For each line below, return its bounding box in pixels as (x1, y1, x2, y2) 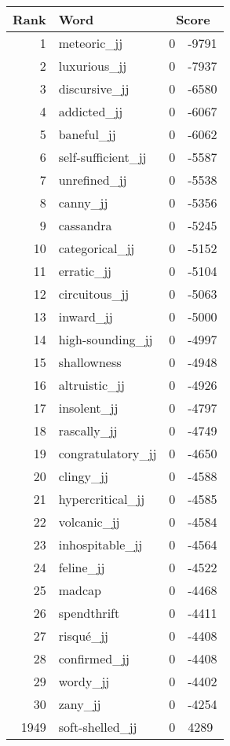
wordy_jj (58, 672, 110, 690)
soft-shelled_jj (58, 718, 137, 736)
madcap (58, 581, 101, 599)
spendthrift (58, 604, 120, 622)
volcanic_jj (58, 513, 120, 531)
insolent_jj (58, 399, 119, 417)
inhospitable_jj (58, 535, 143, 553)
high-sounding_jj (58, 330, 153, 348)
